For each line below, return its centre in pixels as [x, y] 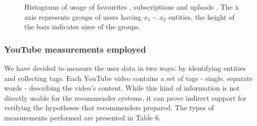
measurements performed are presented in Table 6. [82, 117]
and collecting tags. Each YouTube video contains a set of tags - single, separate [128, 78]
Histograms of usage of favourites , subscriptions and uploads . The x [132, 7]
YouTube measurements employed [75, 49]
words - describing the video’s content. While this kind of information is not [122, 88]
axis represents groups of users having [83, 16]
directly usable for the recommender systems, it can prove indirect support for [125, 97]
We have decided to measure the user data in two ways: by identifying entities [125, 68]
